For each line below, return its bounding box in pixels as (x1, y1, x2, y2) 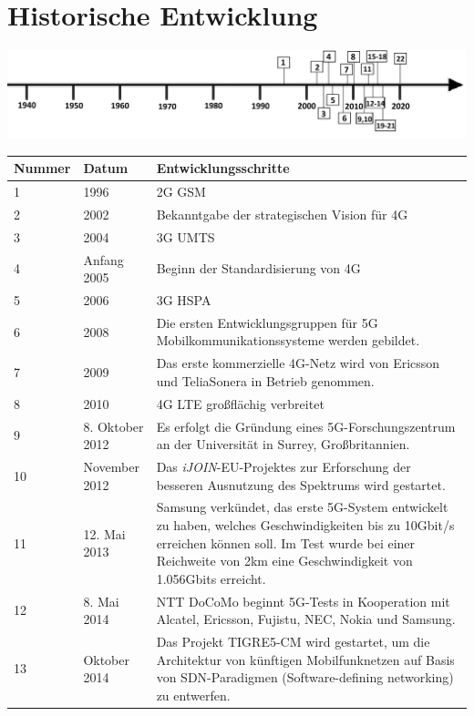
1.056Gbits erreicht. (156, 568, 266, 588)
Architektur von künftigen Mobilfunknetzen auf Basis (156, 650, 455, 669)
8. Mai (83, 591, 119, 610)
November (83, 456, 139, 476)
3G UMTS (156, 227, 215, 246)
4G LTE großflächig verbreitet (156, 394, 325, 413)
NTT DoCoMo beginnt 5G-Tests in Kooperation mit (156, 591, 450, 610)
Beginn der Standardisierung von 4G (156, 259, 361, 278)
